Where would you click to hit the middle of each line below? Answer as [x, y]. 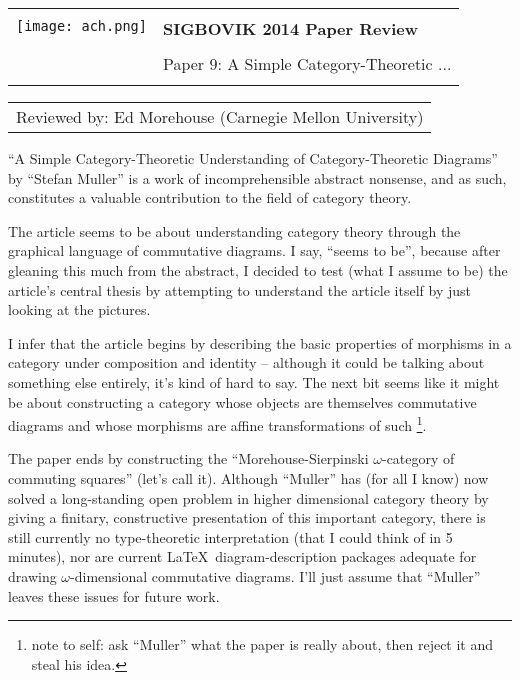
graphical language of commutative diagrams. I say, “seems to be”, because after [254, 250]
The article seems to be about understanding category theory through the [234, 230]
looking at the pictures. [79, 309]
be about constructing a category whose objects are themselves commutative [242, 401]
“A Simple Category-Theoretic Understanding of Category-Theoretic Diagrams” [253, 158]
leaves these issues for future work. [114, 595]
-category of [418, 458]
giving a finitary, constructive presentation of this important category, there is [247, 517]
